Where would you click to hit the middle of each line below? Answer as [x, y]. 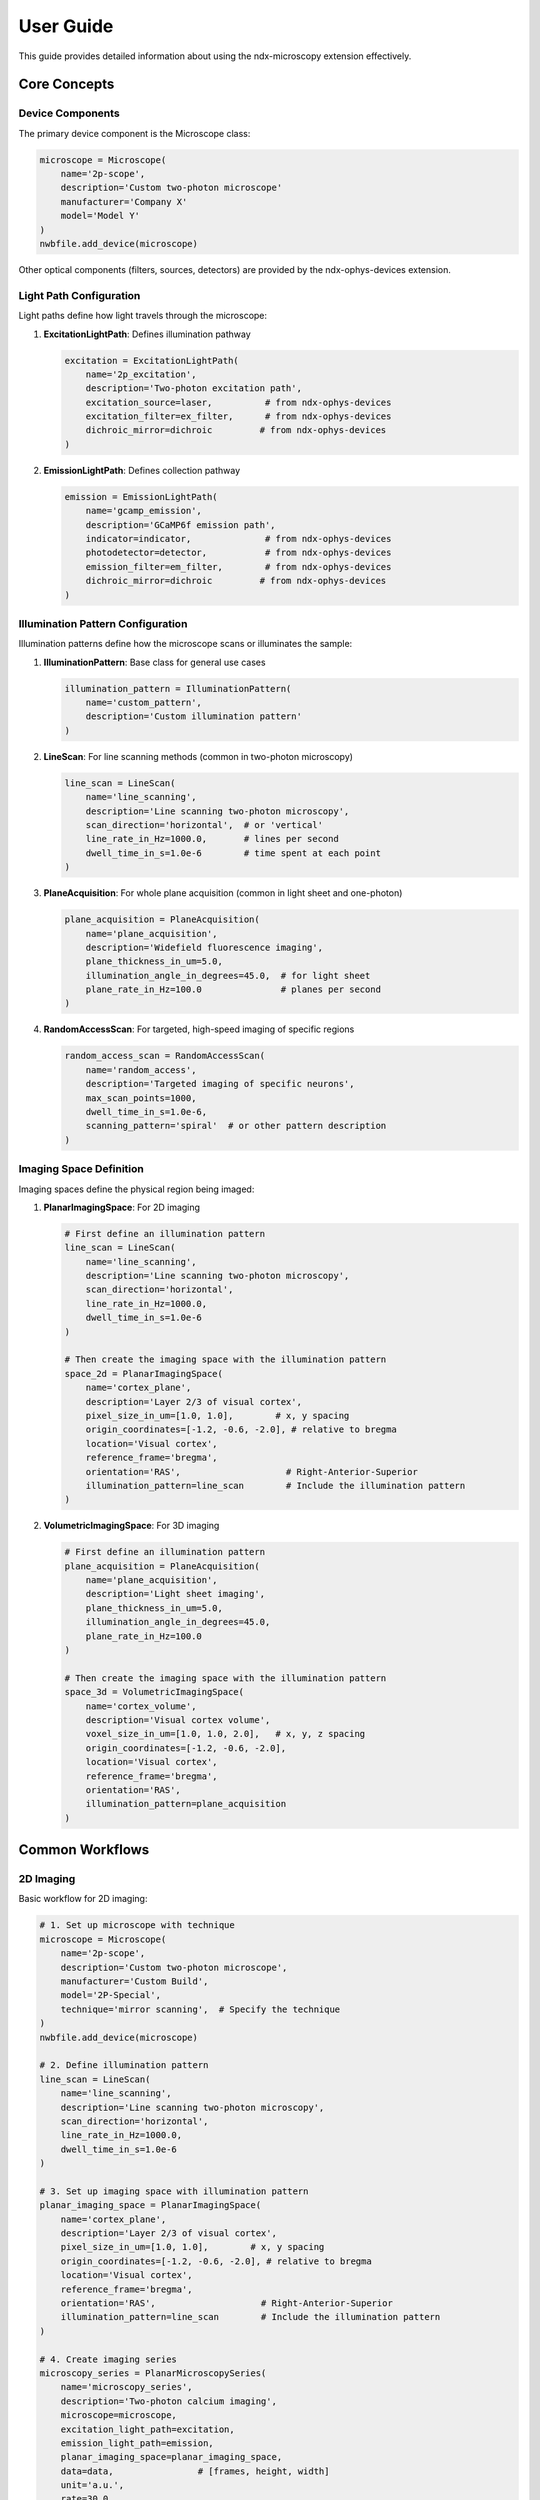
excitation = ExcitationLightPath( [151, 360]
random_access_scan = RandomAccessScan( [164, 1056]
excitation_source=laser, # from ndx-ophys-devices [238, 402]
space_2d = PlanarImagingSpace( [144, 1373]
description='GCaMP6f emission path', [180, 524]
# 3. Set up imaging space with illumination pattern [174, 2191]
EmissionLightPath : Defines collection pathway [142, 470]
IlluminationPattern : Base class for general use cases [154, 662]
